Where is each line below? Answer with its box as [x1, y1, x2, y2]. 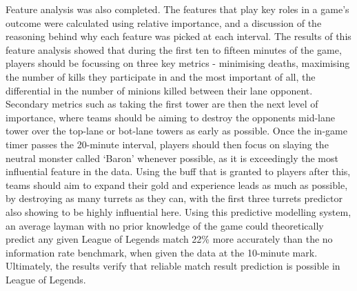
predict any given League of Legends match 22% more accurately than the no [6, 232, 333, 246]
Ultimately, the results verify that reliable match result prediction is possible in [6, 259, 340, 273]
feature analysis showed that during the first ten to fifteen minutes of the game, [6, 42, 342, 57]
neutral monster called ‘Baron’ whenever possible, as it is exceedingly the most [6, 150, 338, 165]
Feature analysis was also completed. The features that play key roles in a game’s [6, 2, 349, 16]
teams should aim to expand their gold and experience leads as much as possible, [6, 177, 348, 192]
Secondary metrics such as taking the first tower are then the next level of [6, 97, 318, 111]
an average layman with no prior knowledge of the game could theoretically [6, 218, 324, 232]
